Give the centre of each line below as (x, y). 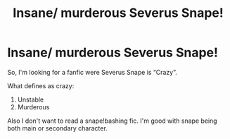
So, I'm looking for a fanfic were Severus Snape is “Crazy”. (92, 72)
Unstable (31, 99)
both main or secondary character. (57, 128)
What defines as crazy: (41, 85)
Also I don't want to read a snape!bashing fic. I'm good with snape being (112, 121)
